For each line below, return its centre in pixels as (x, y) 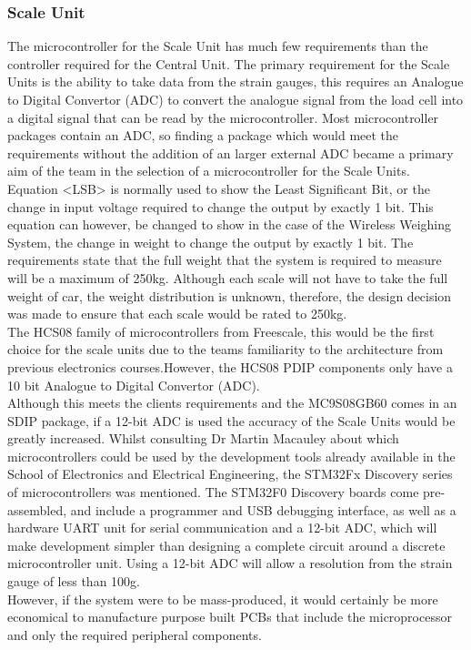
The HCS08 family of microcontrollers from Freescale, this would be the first (221, 331)
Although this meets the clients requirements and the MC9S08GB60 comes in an (232, 403)
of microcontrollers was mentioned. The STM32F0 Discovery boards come (213, 492)
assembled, (37, 509)
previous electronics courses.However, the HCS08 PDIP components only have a (230, 366)
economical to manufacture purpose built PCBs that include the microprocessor (230, 617)
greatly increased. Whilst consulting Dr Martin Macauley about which (203, 438)
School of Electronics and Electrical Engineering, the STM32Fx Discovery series (230, 474)
